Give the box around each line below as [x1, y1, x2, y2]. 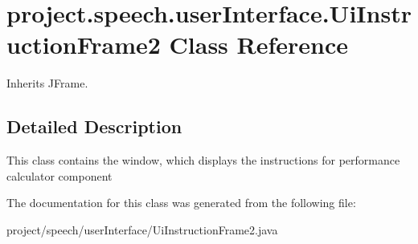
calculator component [6, 167, 113, 184]
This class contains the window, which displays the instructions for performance [6, 152, 400, 169]
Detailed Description [6, 114, 182, 139]
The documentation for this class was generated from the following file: [6, 194, 356, 211]
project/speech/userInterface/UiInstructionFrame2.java [6, 221, 278, 238]
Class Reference [169, 28, 349, 61]
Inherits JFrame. [6, 75, 88, 91]
